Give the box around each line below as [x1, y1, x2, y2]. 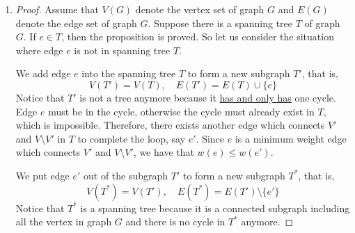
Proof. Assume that [15, 2, 99, 16]
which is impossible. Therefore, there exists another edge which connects [15, 118, 325, 132]
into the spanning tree [81, 66, 176, 81]
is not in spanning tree [74, 42, 171, 57]
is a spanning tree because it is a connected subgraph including [80, 200, 350, 215]
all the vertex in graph [15, 214, 112, 229]
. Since [196, 131, 225, 145]
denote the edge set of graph [15, 15, 137, 30]
